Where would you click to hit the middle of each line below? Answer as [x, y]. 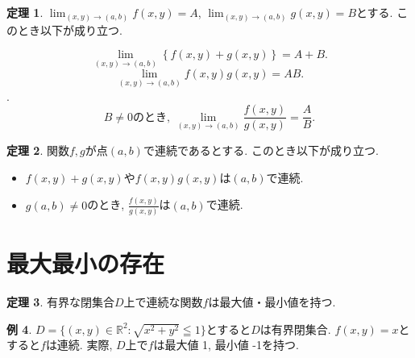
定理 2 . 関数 [38, 150]
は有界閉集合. [295, 329]
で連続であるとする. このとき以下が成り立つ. [261, 150]
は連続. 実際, [79, 345]
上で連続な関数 [163, 302]
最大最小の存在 [86, 263]
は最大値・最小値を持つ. [272, 302]
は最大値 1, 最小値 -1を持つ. [226, 345]
